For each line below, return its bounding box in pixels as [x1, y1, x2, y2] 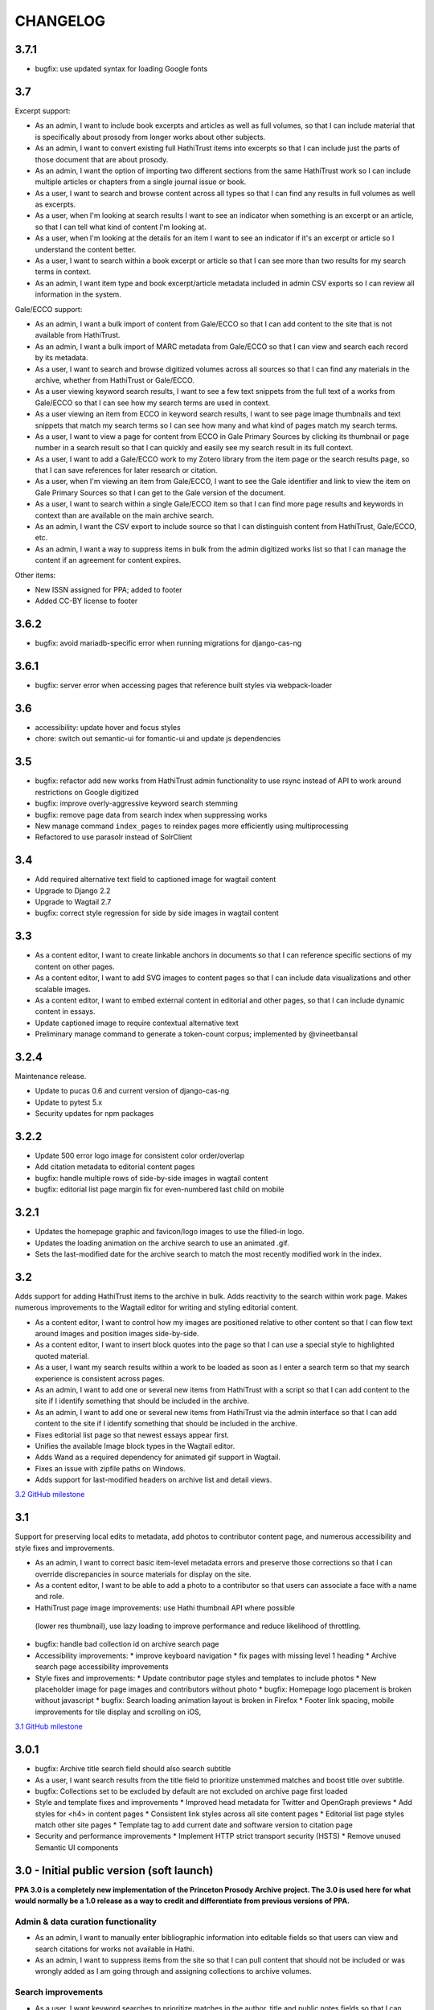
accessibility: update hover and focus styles [35, 723, 181, 732]
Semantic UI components [35, 1842, 119, 1852]
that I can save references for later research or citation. [35, 466, 218, 475]
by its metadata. [35, 353, 88, 363]
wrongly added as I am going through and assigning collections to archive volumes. [35, 1967, 312, 1976]
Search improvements [14, 1987, 104, 1998]
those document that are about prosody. [35, 154, 169, 164]
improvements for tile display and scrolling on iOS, [35, 1707, 202, 1717]
